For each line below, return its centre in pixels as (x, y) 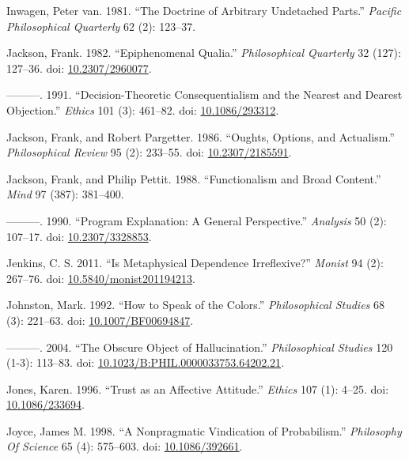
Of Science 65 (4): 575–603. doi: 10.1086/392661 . (125, 446)
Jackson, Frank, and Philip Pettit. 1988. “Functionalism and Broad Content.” (194, 178)
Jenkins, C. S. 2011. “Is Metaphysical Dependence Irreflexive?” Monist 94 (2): (195, 263)
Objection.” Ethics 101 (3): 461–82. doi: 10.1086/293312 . (143, 109)
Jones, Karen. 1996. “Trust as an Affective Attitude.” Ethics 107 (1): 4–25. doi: (198, 388)
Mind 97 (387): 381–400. (65, 194)
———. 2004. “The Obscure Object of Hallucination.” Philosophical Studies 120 (200, 347)
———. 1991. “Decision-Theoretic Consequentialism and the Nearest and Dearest (204, 94)
